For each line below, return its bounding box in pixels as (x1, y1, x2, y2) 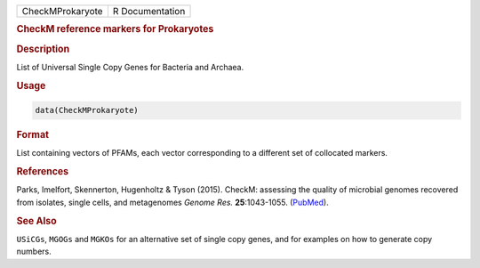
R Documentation (112, 5, 186, 17)
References (16, 166, 69, 178)
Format (16, 129, 49, 142)
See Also (16, 215, 57, 227)
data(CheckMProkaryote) (35, 105, 140, 116)
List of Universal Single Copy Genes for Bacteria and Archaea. (16, 61, 244, 72)
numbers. (16, 246, 52, 257)
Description (16, 43, 70, 55)
